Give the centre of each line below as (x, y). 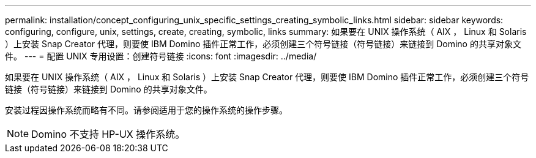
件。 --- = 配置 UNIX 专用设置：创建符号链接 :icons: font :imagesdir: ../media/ (161, 56)
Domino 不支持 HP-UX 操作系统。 (108, 134)
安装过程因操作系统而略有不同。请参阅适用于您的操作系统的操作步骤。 (146, 110)
